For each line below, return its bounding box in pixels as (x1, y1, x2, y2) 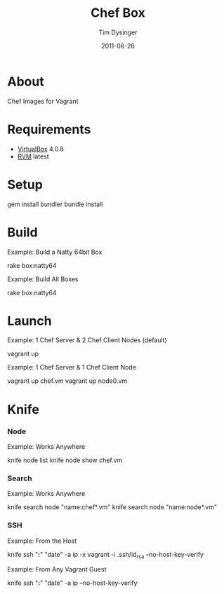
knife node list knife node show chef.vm (7, 456, 123, 464)
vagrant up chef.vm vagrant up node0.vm (7, 377, 128, 385)
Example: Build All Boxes (7, 275, 79, 283)
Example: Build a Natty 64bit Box (7, 248, 103, 256)
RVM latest (17, 152, 49, 161)
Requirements (7, 121, 91, 137)
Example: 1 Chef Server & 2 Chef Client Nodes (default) (7, 336, 167, 344)
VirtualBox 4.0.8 (17, 144, 65, 153)
